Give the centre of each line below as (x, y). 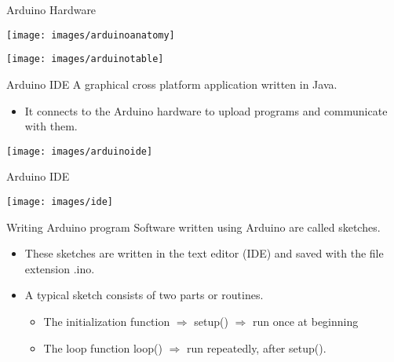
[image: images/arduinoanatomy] (91, 35)
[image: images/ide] (60, 201)
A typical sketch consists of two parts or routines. (144, 295)
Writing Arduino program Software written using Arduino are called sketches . (193, 227)
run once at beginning (306, 321)
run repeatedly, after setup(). (256, 347)
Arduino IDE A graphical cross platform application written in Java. (172, 84)
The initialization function (107, 321)
